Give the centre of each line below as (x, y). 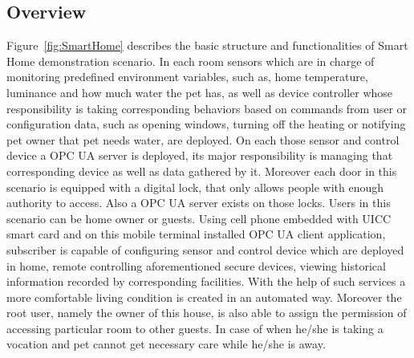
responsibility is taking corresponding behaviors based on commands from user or (207, 108)
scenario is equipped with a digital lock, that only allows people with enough (195, 187)
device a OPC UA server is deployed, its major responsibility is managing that (200, 155)
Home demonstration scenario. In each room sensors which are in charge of (191, 61)
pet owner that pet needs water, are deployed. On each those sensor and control (203, 139)
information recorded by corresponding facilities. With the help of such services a (206, 281)
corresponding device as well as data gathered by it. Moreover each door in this (202, 171)
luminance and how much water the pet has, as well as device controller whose (200, 92)
